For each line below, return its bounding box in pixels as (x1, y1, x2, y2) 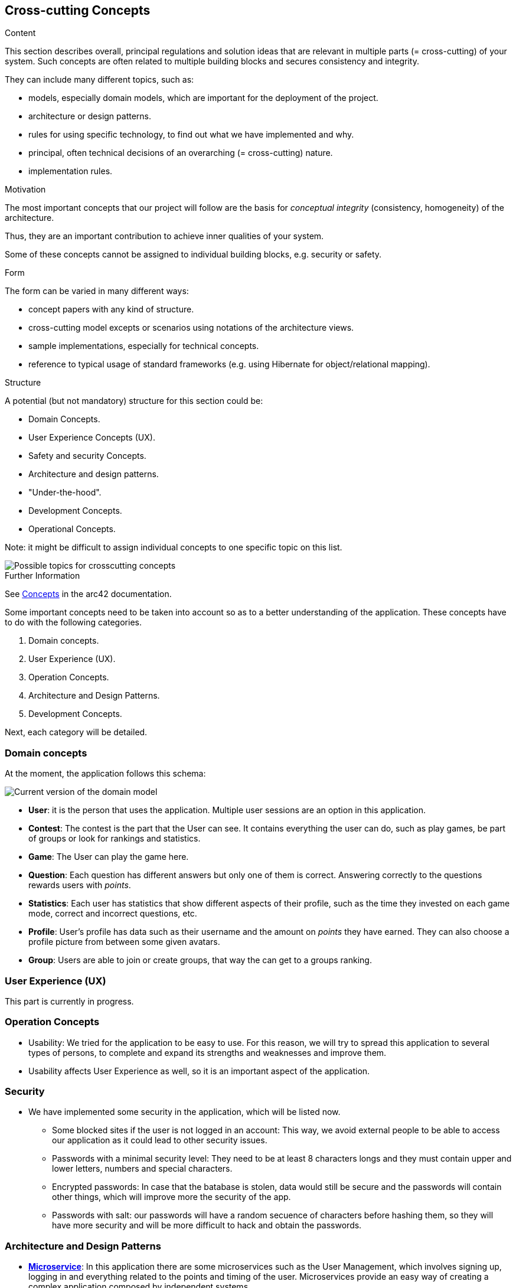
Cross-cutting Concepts (5, 3, 151, 18)
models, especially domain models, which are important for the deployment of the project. (28, 93, 378, 103)
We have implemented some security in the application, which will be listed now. (28, 1107, 341, 1117)
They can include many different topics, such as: (5, 74, 194, 85)
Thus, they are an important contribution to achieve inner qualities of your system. (5, 231, 324, 242)
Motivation (5, 184, 46, 195)
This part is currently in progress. (5, 996, 134, 1006)
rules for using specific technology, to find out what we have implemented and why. (28, 129, 354, 140)
